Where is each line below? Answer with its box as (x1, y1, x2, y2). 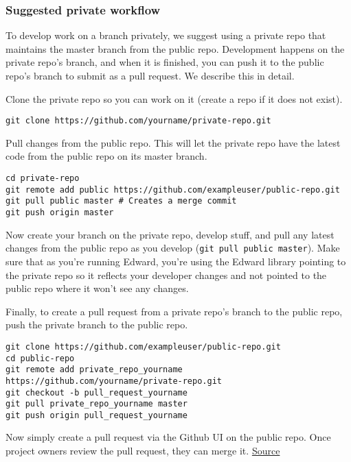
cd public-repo (5, 353, 75, 363)
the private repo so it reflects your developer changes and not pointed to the (5, 267, 327, 282)
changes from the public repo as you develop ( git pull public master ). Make (5, 241, 340, 255)
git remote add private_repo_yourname (5, 365, 183, 375)
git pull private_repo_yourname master (5, 399, 188, 409)
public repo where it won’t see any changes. (5, 281, 189, 295)
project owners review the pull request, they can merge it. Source (5, 443, 280, 458)
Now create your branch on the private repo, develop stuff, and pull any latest (5, 227, 335, 241)
